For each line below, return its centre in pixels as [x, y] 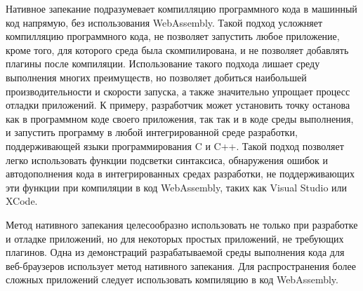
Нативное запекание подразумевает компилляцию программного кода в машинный [181, 8]
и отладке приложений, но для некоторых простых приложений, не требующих [175, 238]
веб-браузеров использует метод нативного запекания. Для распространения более [181, 265]
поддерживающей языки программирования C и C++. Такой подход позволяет [175, 145]
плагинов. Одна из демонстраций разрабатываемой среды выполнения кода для [175, 252]
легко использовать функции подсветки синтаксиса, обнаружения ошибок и [167, 160]
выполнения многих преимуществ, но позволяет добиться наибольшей [156, 77]
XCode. [22, 201]
